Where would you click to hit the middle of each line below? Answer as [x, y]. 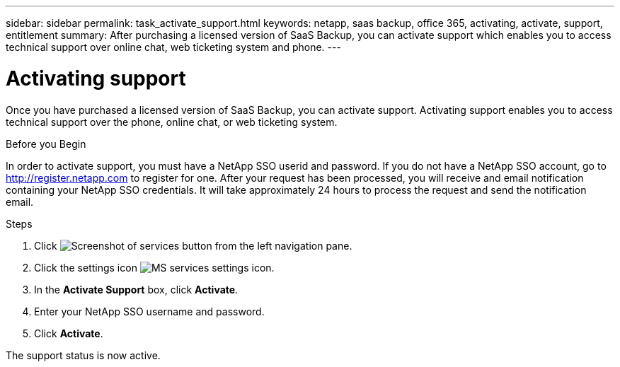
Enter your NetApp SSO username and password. [149, 311]
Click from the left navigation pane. [193, 245]
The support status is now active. [83, 355]
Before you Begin [46, 144]
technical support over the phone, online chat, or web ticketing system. [172, 122]
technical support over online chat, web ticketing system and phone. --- [173, 47]
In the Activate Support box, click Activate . [136, 289]
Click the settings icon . [154, 267]
